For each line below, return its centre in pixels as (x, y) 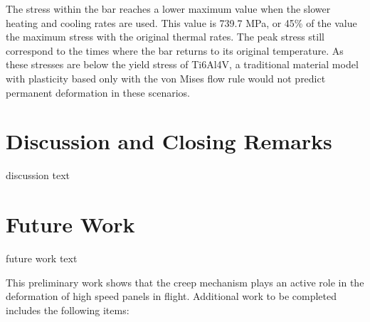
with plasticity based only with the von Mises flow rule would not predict (166, 78)
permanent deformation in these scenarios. (98, 92)
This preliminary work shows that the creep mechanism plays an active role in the (185, 282)
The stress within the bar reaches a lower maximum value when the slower (168, 9)
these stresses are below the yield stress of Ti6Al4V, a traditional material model (182, 64)
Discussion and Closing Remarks (169, 141)
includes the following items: (68, 310)
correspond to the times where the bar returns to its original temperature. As (175, 50)
